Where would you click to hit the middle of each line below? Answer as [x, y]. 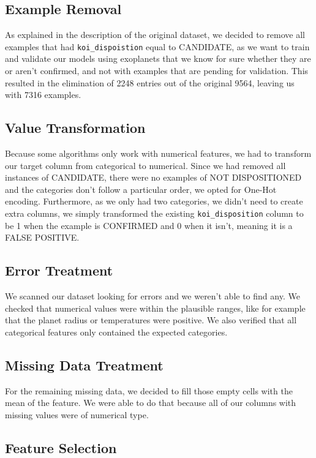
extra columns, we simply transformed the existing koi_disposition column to [154, 213]
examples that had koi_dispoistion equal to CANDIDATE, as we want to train [157, 46]
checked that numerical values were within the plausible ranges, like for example [155, 308]
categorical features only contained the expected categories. [116, 332]
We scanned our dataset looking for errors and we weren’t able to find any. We [152, 296]
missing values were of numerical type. [77, 414]
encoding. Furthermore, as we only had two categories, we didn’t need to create [154, 201]
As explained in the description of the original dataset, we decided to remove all [155, 35]
